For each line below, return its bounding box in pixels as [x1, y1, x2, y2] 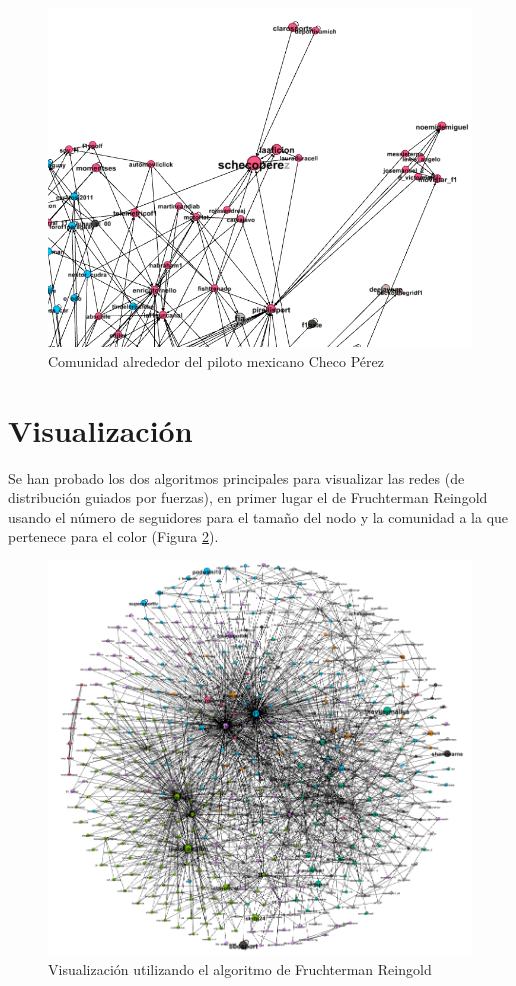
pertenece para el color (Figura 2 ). [8, 526, 219, 547]
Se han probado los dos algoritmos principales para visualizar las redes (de [8, 467, 465, 488]
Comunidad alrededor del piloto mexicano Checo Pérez [48, 350, 384, 371]
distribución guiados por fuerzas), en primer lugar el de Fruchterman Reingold [8, 487, 488, 508]
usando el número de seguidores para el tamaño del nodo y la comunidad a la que [8, 506, 509, 527]
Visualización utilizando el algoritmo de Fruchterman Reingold [48, 959, 432, 980]
